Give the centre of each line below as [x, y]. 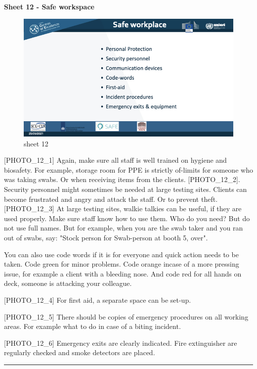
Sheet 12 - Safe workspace [49, 6]
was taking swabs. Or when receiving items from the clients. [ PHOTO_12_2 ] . [122, 179]
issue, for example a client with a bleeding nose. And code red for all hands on [123, 273]
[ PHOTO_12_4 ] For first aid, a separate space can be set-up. [98, 300]
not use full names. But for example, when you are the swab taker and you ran [124, 228]
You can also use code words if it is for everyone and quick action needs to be [121, 254]
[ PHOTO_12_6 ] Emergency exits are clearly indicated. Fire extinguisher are [121, 343]
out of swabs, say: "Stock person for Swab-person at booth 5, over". [106, 238]
